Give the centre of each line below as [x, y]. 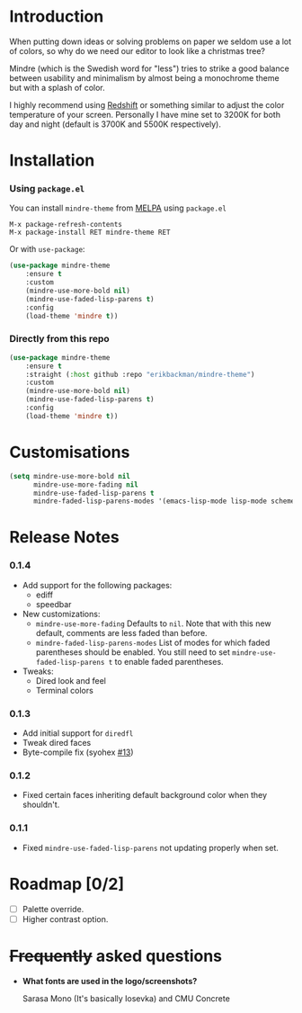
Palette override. [53, 909]
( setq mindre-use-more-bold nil [70, 476]
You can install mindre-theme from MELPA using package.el [118, 208]
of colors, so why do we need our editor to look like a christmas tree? [137, 50]
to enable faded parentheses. [169, 661]
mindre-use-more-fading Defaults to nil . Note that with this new [153, 623]
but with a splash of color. [57, 87]
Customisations [70, 453]
